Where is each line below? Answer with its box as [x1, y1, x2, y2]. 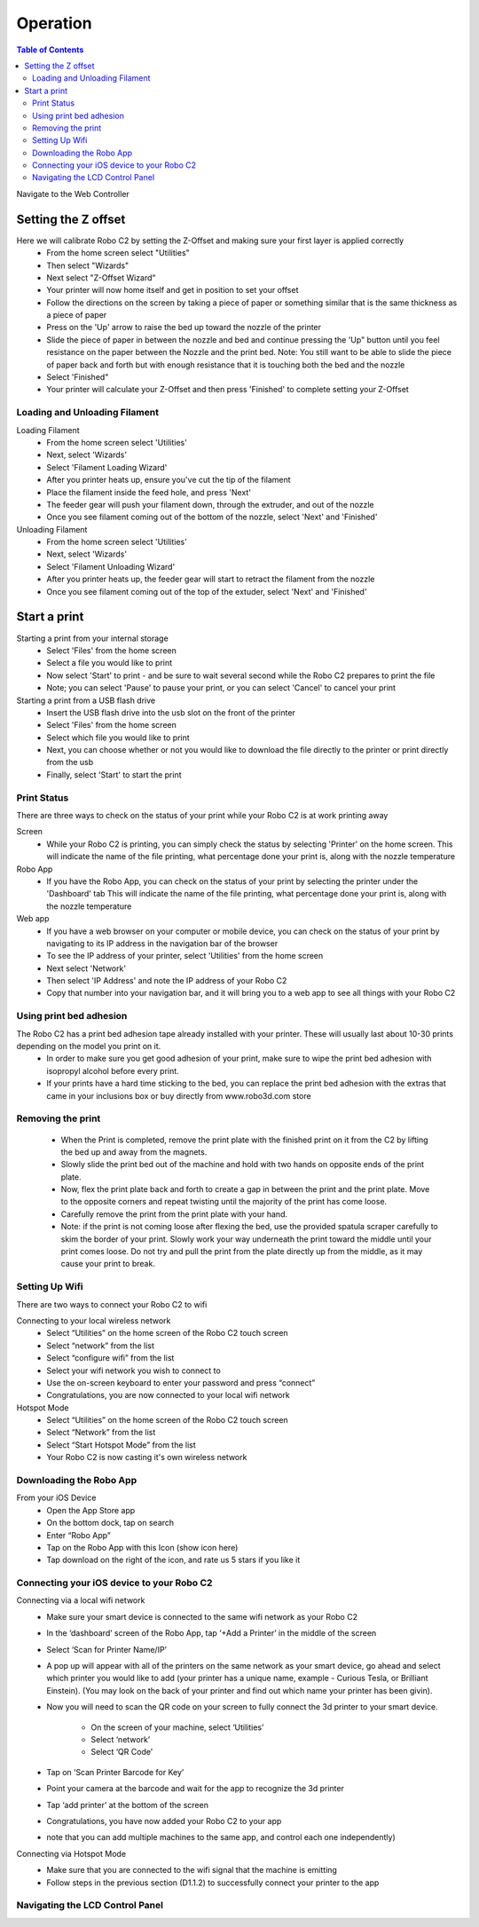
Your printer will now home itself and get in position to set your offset [46, 285, 299, 296]
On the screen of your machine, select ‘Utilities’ [90, 1722, 264, 1733]
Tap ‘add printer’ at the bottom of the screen [46, 1799, 208, 1810]
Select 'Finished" [46, 372, 109, 383]
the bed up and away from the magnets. [60, 1146, 208, 1157]
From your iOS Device [16, 1492, 97, 1504]
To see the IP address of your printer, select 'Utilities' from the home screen [46, 951, 324, 961]
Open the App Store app [46, 1504, 136, 1515]
